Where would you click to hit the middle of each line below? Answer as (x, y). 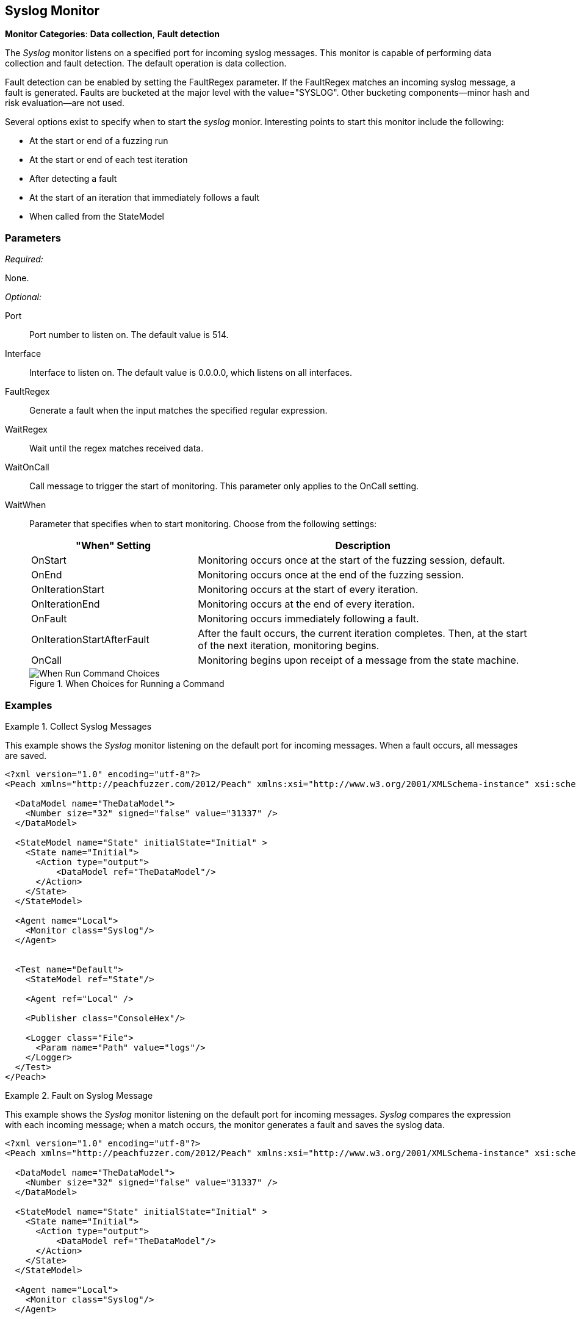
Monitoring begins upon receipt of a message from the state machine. (358, 660)
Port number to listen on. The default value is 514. (129, 335)
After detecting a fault (73, 179)
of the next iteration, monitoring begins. (289, 646)
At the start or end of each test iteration (109, 160)
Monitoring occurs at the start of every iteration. (308, 590)
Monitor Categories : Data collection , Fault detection (113, 34)
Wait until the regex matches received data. (117, 448)
